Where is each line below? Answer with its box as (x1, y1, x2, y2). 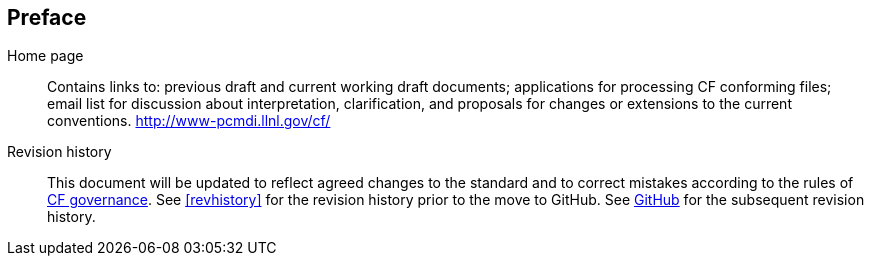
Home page (7, 47, 84, 65)
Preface (7, 5, 87, 30)
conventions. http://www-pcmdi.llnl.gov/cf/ (47, 112, 331, 130)
